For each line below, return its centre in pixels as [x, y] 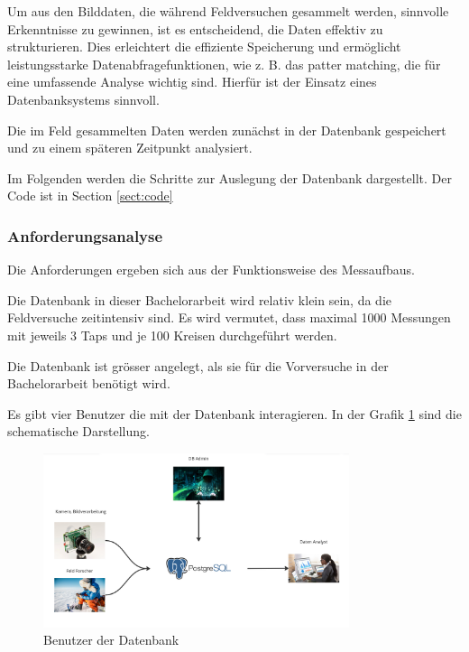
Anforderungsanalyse [85, 235]
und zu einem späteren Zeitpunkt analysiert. [130, 148]
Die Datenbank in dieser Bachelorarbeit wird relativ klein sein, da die [200, 299]
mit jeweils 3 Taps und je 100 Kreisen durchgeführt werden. [172, 335]
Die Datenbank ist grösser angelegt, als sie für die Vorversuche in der [198, 365]
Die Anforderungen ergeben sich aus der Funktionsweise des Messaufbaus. [211, 270]
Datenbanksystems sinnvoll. [83, 99]
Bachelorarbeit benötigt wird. [89, 383]
